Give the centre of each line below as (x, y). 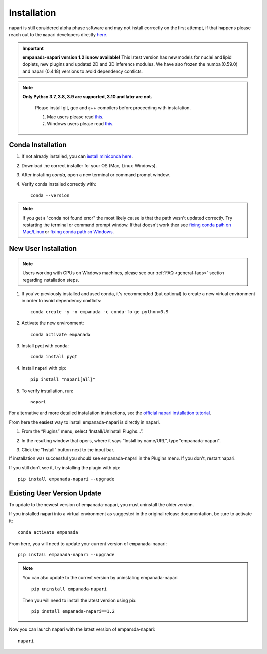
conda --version (50, 195)
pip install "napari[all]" (63, 379)
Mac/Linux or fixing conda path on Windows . (68, 232)
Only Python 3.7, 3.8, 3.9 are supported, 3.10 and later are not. (88, 97)
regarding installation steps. (51, 280)
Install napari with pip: (44, 368)
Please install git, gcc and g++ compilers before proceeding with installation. (113, 108)
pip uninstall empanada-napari (69, 589)
